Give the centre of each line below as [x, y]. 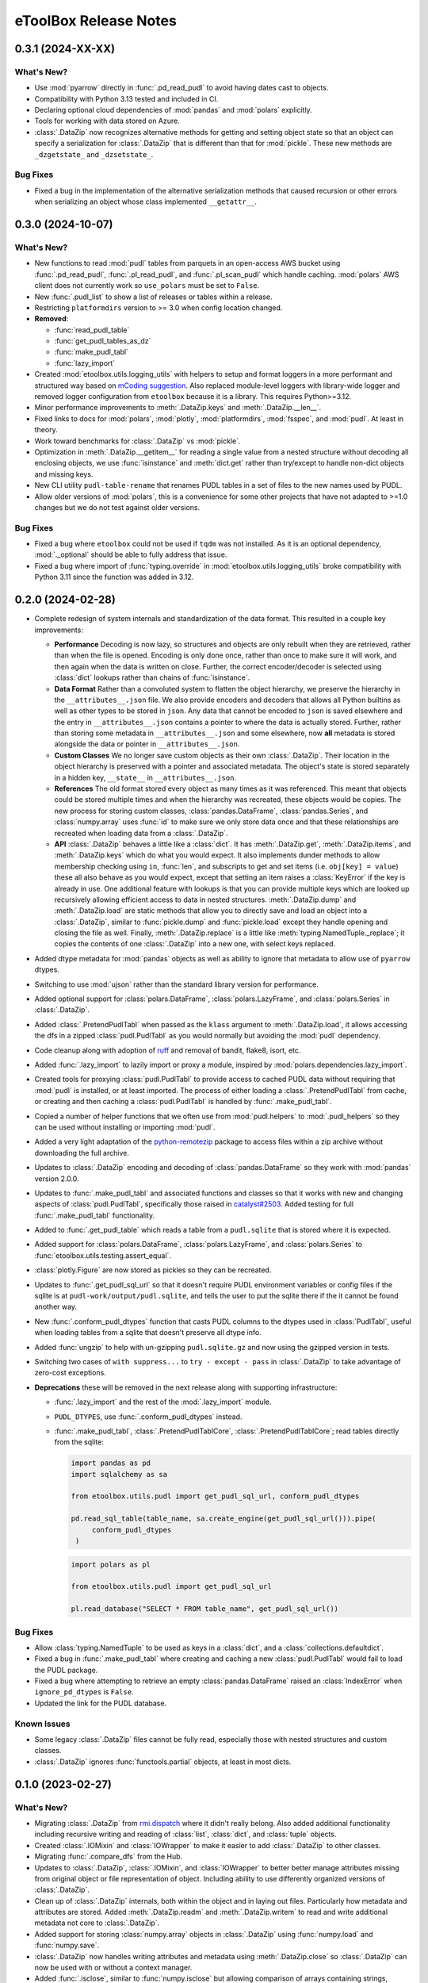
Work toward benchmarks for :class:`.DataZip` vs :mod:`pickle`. [138, 441]
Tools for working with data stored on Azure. [107, 121]
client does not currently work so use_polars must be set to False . [147, 286]
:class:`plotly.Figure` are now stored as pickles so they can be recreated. [153, 1270]
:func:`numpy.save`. [67, 1945]
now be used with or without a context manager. [113, 1968]
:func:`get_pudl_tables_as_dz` [103, 341]
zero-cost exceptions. [70, 1373]
